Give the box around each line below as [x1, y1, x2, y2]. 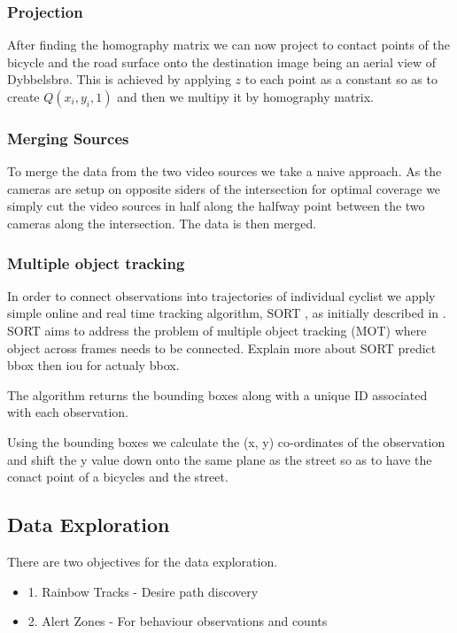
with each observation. [7, 403, 129, 421]
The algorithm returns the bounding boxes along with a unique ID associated [7, 385, 428, 404]
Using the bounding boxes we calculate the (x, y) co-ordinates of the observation [7, 432, 445, 451]
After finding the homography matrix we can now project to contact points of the [7, 35, 450, 54]
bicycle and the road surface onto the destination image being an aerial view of [7, 52, 437, 71]
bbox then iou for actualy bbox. [7, 356, 180, 374]
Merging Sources [7, 127, 129, 149]
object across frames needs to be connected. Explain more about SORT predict [7, 338, 437, 357]
